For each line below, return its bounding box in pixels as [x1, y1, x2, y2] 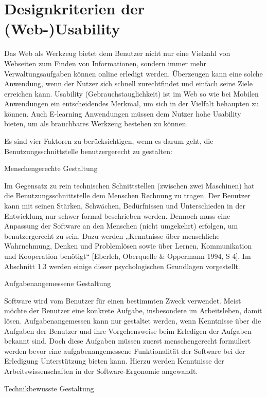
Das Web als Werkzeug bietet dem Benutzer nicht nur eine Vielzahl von [4, 48, 230, 59]
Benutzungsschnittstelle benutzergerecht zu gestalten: [4, 145, 172, 156]
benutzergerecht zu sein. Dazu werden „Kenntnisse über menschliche [4, 230, 220, 241]
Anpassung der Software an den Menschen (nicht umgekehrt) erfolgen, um [4, 220, 238, 231]
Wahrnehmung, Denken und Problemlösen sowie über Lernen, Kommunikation [4, 240, 252, 251]
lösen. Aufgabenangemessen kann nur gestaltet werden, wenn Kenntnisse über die [4, 315, 261, 326]
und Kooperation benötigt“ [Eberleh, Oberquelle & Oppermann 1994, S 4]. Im [4, 251, 251, 261]
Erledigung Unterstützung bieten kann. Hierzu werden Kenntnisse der [4, 355, 224, 366]
